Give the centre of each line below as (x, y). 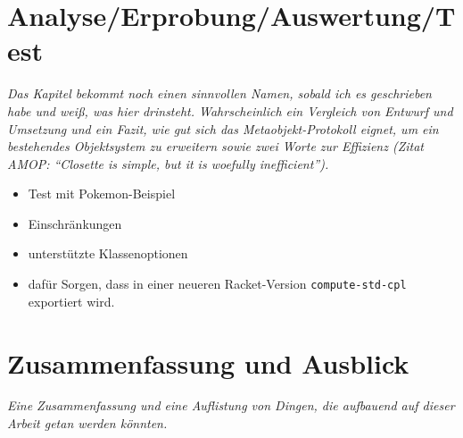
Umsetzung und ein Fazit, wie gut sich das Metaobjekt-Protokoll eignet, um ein (223, 128)
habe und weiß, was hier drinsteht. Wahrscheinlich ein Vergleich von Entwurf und (230, 110)
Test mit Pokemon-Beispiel (102, 194)
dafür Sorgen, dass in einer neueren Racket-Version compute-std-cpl (217, 284)
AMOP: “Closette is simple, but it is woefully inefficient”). (168, 163)
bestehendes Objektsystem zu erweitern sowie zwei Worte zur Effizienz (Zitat (215, 146)
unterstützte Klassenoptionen (108, 253)
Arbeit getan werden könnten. (87, 423)
